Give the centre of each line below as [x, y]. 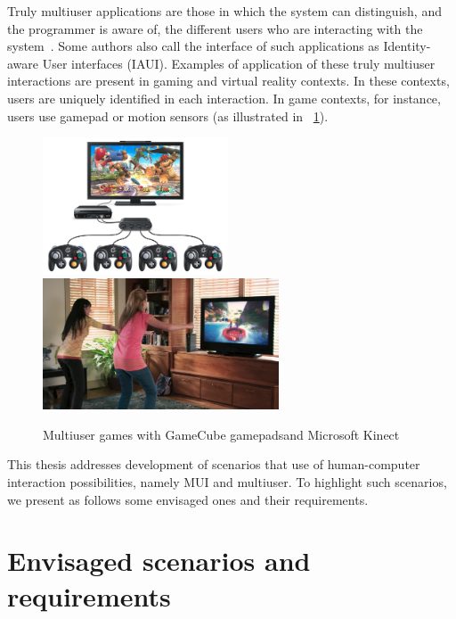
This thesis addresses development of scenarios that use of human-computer [214, 464]
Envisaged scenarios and [159, 561]
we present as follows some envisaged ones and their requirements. [188, 499]
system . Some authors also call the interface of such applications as [193, 46]
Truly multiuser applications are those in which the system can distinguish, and [224, 11]
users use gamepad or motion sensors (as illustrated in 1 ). [168, 116]
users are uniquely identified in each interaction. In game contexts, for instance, [224, 98]
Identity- [407, 46]
